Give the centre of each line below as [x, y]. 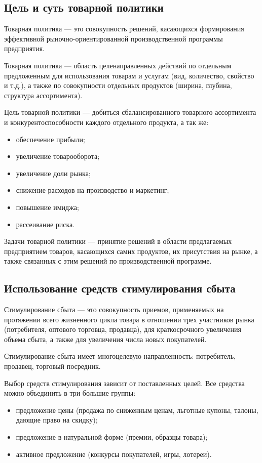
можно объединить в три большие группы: [70, 393]
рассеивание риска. [45, 224]
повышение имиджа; [47, 207]
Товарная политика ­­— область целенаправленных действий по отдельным [118, 65]
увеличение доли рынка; [53, 173]
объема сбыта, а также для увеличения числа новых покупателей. [105, 339]
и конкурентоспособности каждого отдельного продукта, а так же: [106, 122]
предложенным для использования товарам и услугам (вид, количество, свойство [129, 75]
